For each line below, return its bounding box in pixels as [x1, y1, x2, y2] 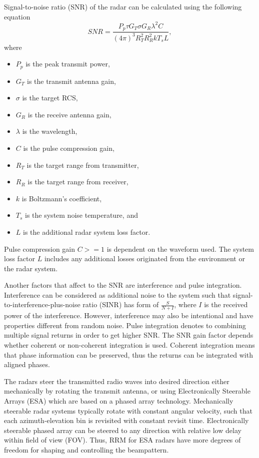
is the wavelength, [22, 126, 77, 136]
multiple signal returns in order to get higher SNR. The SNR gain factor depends [4, 330, 253, 340]
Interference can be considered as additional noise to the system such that [4, 289, 231, 300]
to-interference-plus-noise [4, 299, 80, 310]
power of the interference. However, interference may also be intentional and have [4, 310, 253, 321]
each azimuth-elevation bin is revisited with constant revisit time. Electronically [4, 415, 249, 426]
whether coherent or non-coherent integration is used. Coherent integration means [4, 340, 255, 350]
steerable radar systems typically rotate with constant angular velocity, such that [4, 405, 252, 416]
